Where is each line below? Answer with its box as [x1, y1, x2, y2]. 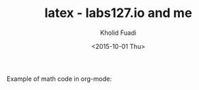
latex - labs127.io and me [44, 5, 193, 21]
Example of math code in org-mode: [6, 74, 113, 83]
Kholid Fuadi [100, 28, 137, 37]
